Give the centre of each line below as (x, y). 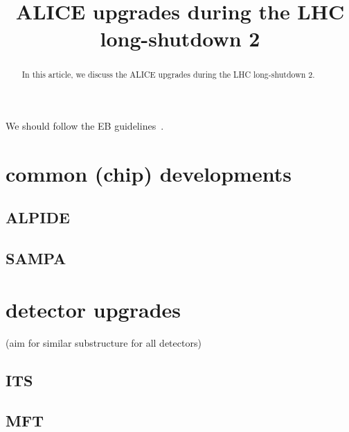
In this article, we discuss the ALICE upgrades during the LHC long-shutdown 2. (168, 75)
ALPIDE (38, 217)
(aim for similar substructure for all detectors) (104, 342)
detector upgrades (93, 309)
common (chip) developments (149, 173)
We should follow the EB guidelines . (85, 126)
